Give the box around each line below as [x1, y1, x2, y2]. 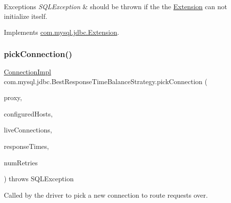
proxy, [4, 92, 22, 102]
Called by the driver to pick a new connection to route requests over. [4, 189, 208, 200]
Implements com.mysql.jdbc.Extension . [4, 27, 119, 37]
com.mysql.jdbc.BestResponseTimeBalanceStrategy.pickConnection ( [4, 76, 207, 86]
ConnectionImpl [4, 67, 51, 76]
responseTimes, [4, 141, 49, 151]
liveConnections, [4, 125, 52, 135]
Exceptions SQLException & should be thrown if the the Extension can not [4, 1, 227, 11]
